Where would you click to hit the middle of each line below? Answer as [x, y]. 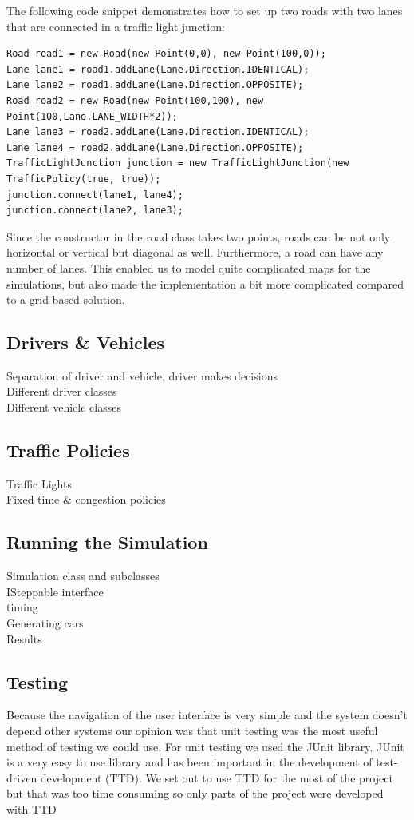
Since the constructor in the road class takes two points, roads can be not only [199, 236]
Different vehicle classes [64, 407]
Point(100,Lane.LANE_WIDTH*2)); [92, 116]
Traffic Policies [68, 450]
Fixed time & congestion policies [86, 499]
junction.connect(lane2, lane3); [95, 211]
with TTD [32, 809]
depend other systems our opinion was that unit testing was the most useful [192, 731]
